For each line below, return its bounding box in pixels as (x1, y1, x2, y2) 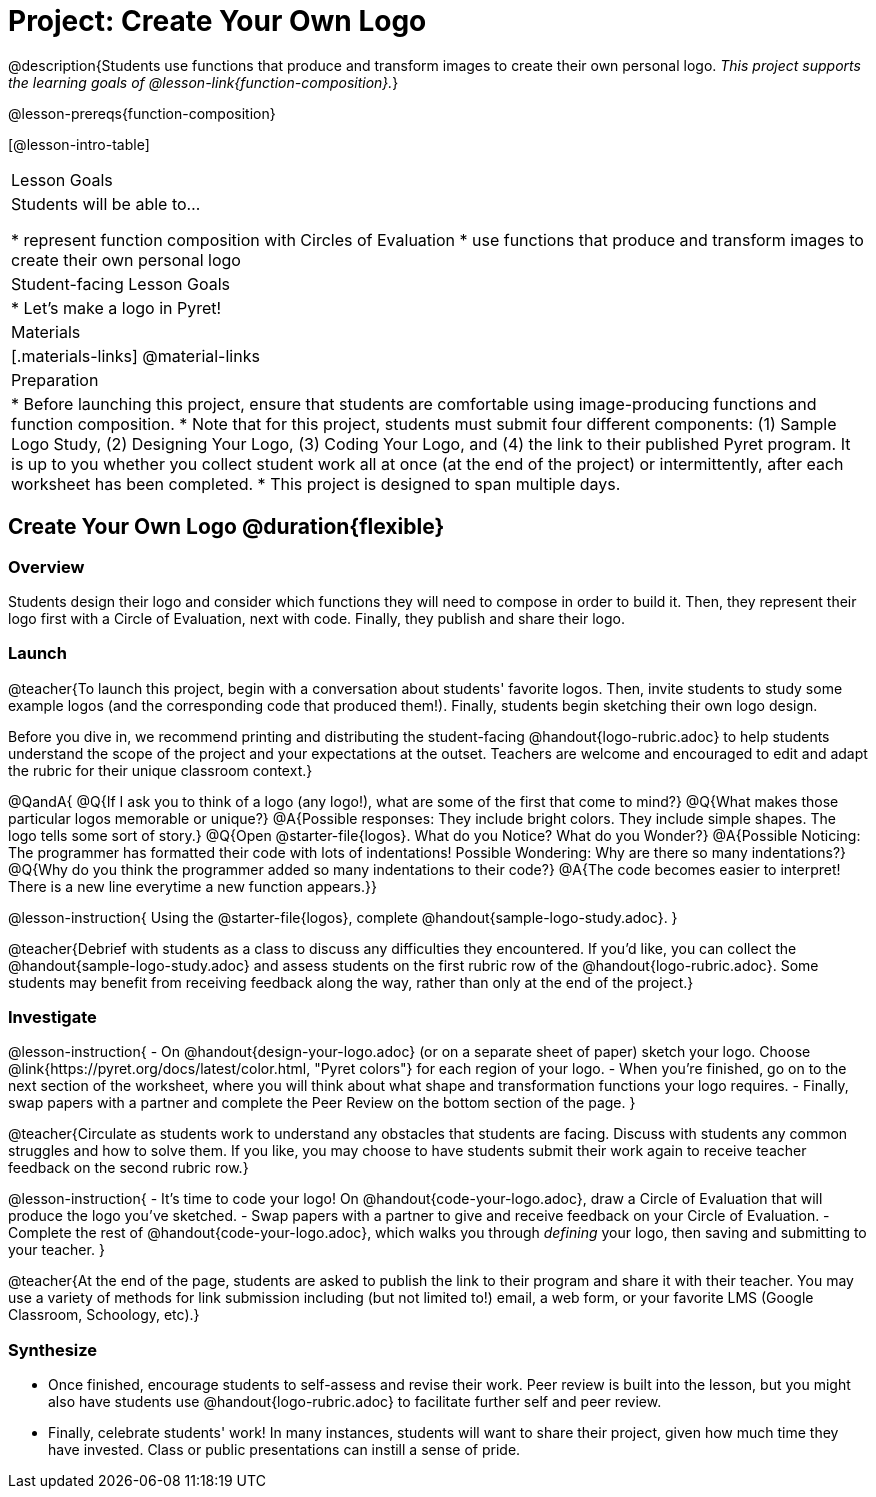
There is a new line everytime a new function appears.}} (8, 877, 377, 895)
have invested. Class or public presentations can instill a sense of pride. (48, 1441, 521, 1459)
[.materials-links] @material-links (11, 345, 260, 366)
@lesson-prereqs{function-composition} (8, 104, 276, 122)
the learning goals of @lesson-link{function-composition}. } (8, 73, 399, 91)
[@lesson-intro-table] (8, 135, 150, 153)
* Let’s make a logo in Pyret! (11, 297, 222, 318)
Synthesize (8, 1339, 98, 1360)
